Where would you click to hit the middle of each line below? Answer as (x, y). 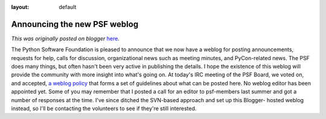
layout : (20, 7)
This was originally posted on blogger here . (66, 38)
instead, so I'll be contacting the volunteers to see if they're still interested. (104, 109)
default (68, 7)
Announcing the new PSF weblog (75, 24)
